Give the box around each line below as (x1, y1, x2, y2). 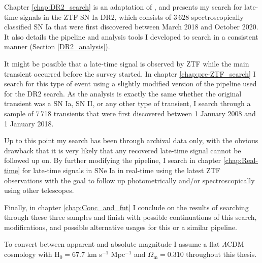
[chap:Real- (223, 155, 258, 166)
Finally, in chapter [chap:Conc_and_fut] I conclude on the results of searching (4, 202, 249, 212)
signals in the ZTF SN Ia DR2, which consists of (20, 11, 172, 22)
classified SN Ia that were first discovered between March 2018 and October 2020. (4, 21, 258, 32)
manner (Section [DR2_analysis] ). (4, 41, 110, 52)
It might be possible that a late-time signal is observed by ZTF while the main (4, 58, 249, 69)
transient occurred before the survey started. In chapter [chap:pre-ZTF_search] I (4, 68, 256, 79)
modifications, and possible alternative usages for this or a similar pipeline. (4, 221, 237, 232)
